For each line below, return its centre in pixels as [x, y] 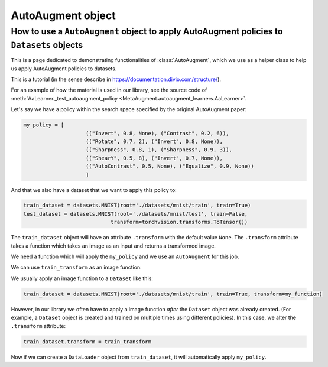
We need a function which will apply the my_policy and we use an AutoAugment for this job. [125, 256]
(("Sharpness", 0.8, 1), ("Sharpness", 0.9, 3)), [159, 150]
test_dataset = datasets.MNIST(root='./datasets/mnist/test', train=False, [136, 214]
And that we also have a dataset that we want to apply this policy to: [94, 190]
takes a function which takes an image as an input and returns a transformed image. [113, 246]
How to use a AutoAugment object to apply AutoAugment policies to [147, 31]
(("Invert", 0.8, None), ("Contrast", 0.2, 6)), [157, 133]
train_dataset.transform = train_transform [87, 342]
